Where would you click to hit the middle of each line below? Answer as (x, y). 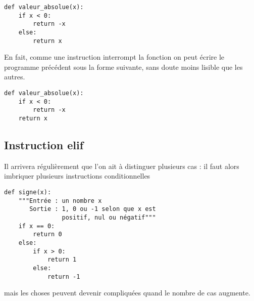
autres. (15, 77)
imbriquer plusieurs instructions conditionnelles (77, 176)
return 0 (47, 234)
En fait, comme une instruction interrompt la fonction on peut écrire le (114, 57)
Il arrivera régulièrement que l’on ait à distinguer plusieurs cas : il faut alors (122, 166)
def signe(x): (28, 192)
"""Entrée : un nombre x (60, 201)
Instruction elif (44, 145)
